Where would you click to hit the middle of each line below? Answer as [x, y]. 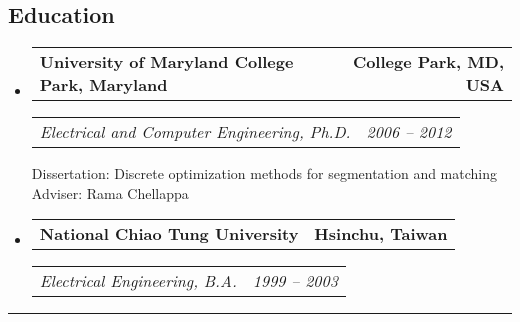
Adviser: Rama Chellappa [110, 192]
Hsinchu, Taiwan [381, 234]
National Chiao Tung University [169, 234]
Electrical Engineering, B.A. [138, 281]
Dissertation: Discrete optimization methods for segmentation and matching [264, 173]
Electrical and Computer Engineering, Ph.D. [195, 132]
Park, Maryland [103, 85]
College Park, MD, [428, 62]
